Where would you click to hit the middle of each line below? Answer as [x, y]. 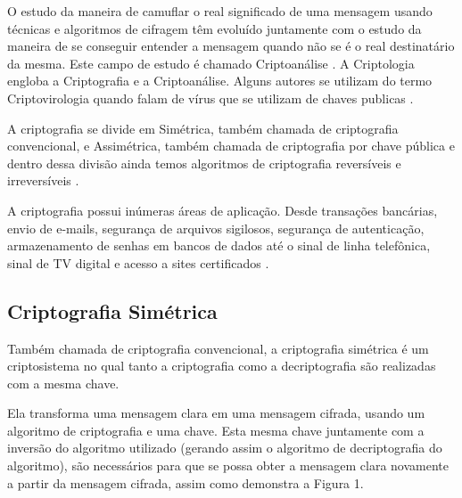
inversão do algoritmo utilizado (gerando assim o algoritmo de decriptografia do [225, 448]
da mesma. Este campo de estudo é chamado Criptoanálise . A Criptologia [211, 63]
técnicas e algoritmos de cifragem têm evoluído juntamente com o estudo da [214, 28]
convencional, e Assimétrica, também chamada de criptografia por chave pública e [231, 146]
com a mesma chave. [63, 383]
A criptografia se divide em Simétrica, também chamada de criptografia [203, 128]
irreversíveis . [43, 180]
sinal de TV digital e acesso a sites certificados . [138, 262]
